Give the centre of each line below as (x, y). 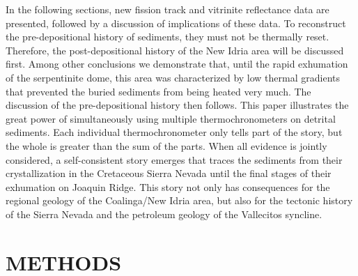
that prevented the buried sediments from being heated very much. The (158, 91)
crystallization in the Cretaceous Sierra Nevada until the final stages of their (169, 173)
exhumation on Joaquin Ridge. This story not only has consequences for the (168, 186)
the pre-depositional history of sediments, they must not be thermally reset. (168, 37)
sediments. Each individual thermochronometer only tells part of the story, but (174, 132)
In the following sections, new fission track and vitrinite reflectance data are (168, 9)
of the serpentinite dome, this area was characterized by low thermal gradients (173, 77)
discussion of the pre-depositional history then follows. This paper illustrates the (177, 105)
